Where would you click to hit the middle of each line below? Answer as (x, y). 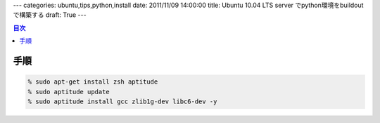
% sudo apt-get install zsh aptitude (93, 82)
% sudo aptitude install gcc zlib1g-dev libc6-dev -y (122, 101)
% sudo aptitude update (69, 92)
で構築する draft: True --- (50, 15)
